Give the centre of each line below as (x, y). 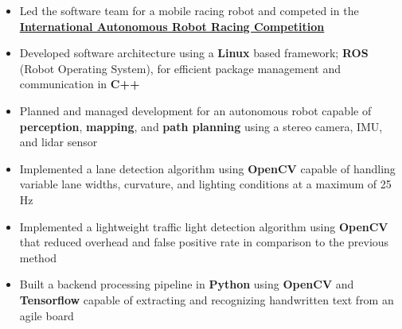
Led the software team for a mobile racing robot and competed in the (189, 10)
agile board (47, 315)
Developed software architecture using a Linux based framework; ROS (194, 53)
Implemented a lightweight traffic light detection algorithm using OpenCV (204, 226)
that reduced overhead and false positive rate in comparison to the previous (204, 242)
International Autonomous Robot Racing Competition (172, 26)
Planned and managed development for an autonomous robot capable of (195, 110)
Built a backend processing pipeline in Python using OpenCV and (187, 284)
